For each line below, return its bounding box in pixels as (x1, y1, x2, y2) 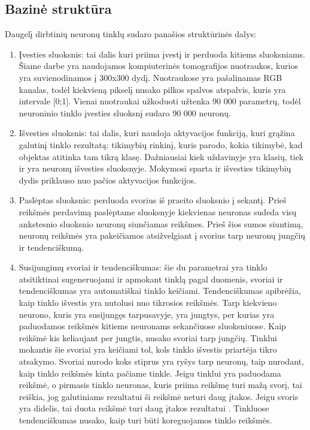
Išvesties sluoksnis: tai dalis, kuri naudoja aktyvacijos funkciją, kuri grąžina (19, 127, 295, 139)
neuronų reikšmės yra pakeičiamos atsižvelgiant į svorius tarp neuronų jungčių (19, 229, 306, 242)
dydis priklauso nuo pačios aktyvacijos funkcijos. (19, 173, 196, 186)
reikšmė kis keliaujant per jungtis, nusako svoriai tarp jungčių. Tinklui (19, 331, 277, 344)
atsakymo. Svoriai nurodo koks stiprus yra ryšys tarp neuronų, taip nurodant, (19, 355, 304, 368)
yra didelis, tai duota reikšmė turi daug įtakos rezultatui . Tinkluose (19, 402, 269, 414)
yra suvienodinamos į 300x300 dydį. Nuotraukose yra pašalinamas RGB (19, 71, 282, 83)
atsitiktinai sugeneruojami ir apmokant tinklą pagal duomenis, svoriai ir (19, 272, 283, 285)
